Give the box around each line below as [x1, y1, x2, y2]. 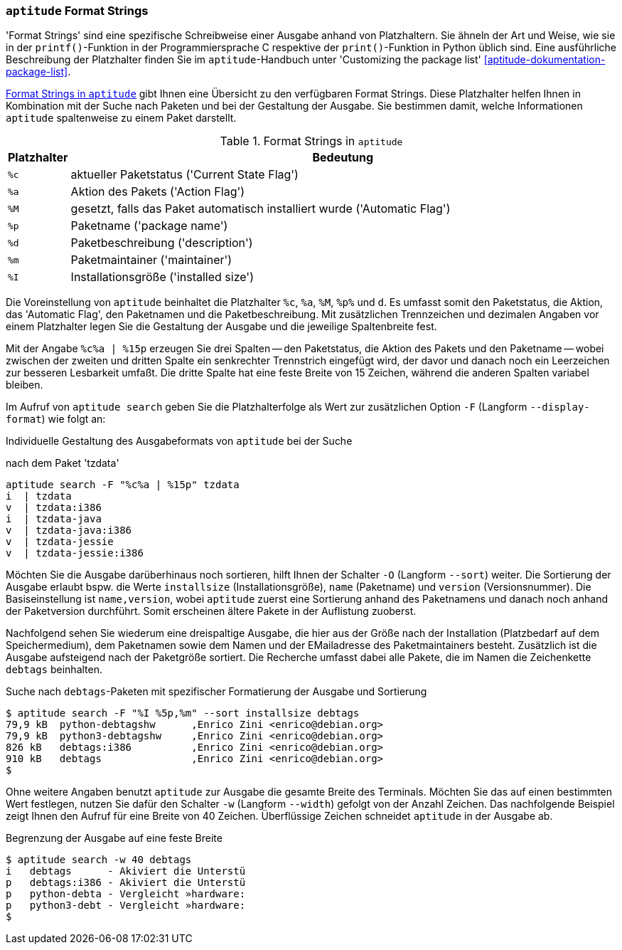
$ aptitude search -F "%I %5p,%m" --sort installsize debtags [6, 707, 360, 719]
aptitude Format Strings [6, 4, 149, 18]
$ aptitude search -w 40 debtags [6, 854, 192, 866]
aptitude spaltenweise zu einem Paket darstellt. [6, 112, 237, 125]
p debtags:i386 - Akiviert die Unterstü [6, 877, 246, 889]
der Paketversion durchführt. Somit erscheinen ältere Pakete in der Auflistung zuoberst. [6, 605, 417, 618]
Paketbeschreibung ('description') [70, 236, 253, 250]
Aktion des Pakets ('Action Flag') [70, 184, 245, 199]
